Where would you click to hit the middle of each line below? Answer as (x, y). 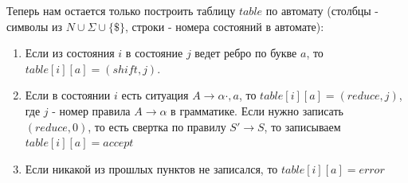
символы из (34, 26)
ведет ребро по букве (246, 53)
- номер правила (91, 110)
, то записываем (302, 126)
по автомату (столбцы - (322, 10)
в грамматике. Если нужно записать (257, 110)
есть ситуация (155, 95)
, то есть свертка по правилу (157, 126)
